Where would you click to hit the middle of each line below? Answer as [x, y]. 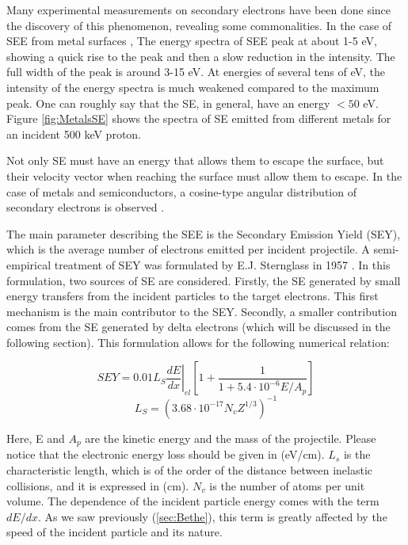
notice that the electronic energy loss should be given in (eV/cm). [166, 454]
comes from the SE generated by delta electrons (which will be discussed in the [198, 327]
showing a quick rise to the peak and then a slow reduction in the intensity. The [201, 56]
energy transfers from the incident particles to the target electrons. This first [193, 296]
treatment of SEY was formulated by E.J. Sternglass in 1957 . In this [222, 264]
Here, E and [36, 438]
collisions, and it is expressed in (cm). [98, 485]
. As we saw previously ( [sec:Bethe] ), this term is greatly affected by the [212, 516]
